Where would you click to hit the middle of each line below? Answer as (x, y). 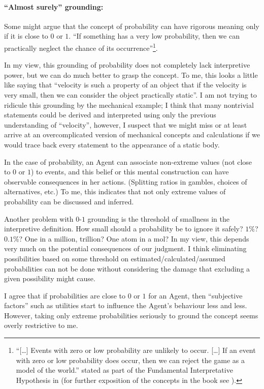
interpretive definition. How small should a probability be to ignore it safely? (124, 229)
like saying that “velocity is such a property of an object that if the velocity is (125, 85)
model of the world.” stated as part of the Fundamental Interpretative (124, 370)
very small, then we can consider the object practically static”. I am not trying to (130, 95)
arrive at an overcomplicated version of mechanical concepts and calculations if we (132, 134)
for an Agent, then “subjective (195, 295)
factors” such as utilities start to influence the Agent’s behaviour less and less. (126, 305)
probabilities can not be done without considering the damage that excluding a (127, 268)
